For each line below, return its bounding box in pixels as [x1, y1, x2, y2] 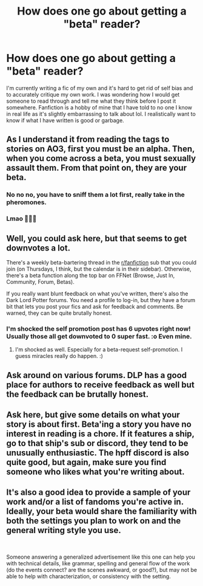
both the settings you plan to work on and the [6, 515, 181, 526]
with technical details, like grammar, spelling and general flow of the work [6, 559, 190, 567]
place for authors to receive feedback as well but [6, 379, 195, 390]
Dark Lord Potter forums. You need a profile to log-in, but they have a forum [6, 296, 196, 303]
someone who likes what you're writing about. [6, 467, 185, 477]
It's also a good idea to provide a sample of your [6, 488, 191, 498]
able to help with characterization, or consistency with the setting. [6, 573, 171, 580]
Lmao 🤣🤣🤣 [6, 215, 37, 223]
